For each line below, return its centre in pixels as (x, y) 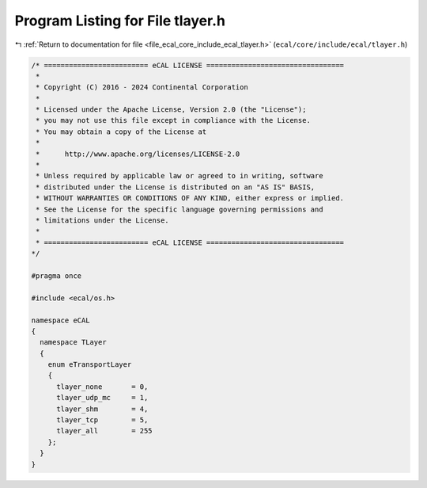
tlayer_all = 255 (105, 431)
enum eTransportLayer (90, 365)
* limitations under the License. (102, 221)
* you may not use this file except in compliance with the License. (174, 120)
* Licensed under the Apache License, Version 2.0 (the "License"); (171, 110)
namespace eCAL (60, 320)
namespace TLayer (73, 342)
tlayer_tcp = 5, (102, 420)
